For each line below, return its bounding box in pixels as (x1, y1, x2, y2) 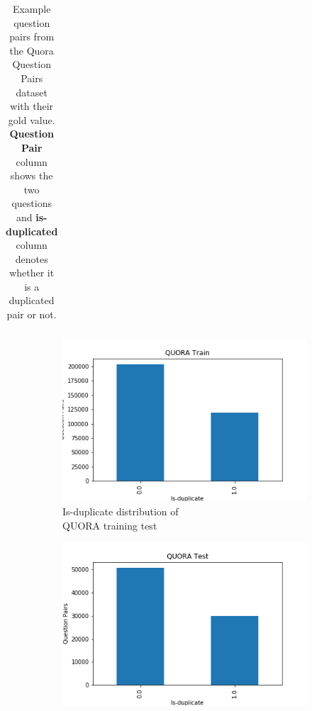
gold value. (8, 112, 55, 127)
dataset (16, 84, 48, 99)
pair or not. (6, 307, 57, 322)
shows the (10, 168, 53, 183)
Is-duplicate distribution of (62, 504, 179, 519)
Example (12, 1, 51, 16)
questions (11, 196, 52, 211)
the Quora (9, 43, 54, 57)
